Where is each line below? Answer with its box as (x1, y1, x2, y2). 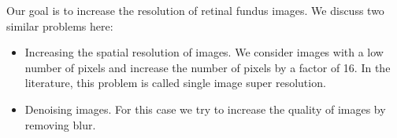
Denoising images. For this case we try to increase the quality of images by (24, 100, 386, 117)
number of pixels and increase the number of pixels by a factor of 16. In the (24, 59, 391, 75)
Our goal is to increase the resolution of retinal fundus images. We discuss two (6, 2, 384, 18)
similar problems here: (6, 17, 113, 34)
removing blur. (24, 116, 96, 133)
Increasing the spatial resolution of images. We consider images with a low (24, 44, 384, 60)
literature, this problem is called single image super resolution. (24, 74, 326, 91)
